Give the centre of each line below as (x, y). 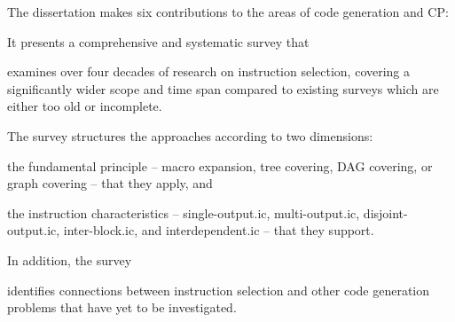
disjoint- (385, 212)
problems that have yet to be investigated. (122, 307)
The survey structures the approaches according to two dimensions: (190, 135)
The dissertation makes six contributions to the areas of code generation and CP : (228, 12)
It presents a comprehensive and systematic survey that (158, 41)
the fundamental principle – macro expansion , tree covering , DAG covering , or (220, 165)
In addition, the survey (70, 259)
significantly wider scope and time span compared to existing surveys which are (223, 88)
